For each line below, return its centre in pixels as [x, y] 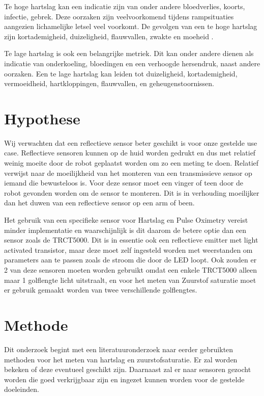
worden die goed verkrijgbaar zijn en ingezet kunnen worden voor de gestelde [124, 379]
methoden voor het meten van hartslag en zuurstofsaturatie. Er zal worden [121, 359]
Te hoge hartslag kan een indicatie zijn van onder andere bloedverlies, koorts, [125, 6]
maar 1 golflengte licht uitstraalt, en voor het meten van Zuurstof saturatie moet [130, 280]
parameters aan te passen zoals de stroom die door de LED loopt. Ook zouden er [130, 260]
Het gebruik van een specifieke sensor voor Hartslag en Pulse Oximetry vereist [126, 220]
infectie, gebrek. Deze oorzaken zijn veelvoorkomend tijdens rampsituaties [119, 16]
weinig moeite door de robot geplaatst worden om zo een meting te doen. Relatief [131, 163]
